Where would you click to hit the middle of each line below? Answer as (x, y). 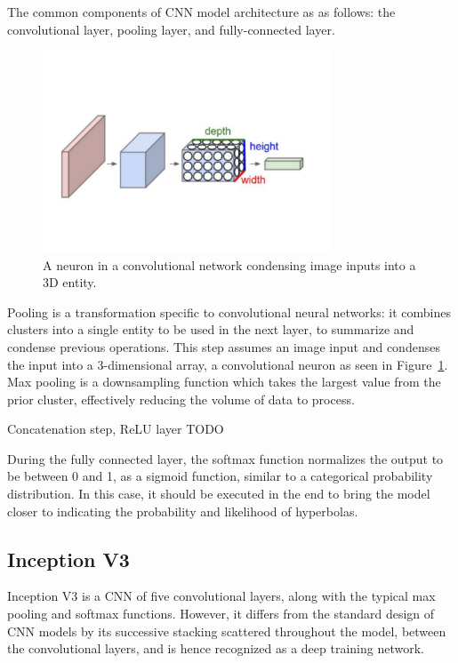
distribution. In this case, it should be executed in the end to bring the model (219, 494)
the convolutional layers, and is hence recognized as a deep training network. (216, 648)
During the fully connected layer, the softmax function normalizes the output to (225, 458)
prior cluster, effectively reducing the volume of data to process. (181, 399)
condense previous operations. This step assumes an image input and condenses (224, 346)
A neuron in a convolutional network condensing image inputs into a (229, 264)
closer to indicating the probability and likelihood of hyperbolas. (183, 511)
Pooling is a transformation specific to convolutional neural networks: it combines (229, 312)
